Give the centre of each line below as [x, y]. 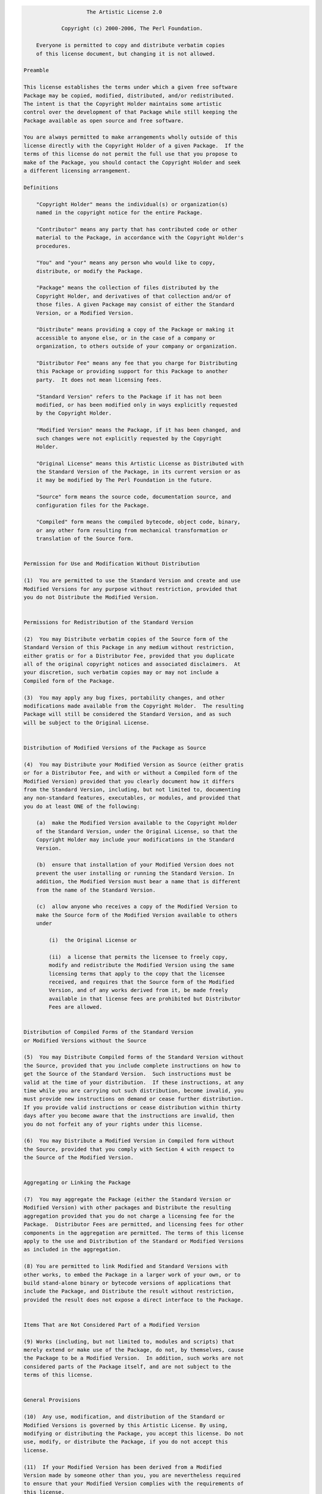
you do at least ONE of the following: [82, 806]
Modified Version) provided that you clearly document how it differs [129, 781]
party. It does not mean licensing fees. [99, 380]
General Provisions [52, 1400]
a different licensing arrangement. [77, 171]
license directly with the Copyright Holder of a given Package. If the [134, 146]
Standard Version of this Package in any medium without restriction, [129, 647]
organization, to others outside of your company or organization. [137, 346]
